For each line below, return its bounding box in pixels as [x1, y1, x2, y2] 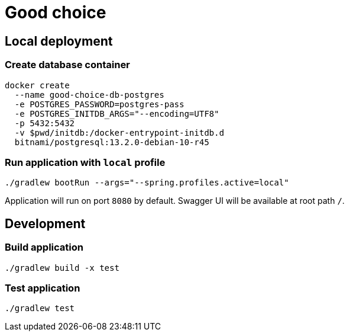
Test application [5, 281, 80, 294]
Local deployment [5, 33, 113, 49]
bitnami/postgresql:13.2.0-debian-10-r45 [14, 137, 209, 147]
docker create [5, 80, 70, 90]
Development [5, 216, 86, 231]
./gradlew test [5, 303, 75, 313]
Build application [5, 241, 83, 254]
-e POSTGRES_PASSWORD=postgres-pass [14, 99, 185, 109]
